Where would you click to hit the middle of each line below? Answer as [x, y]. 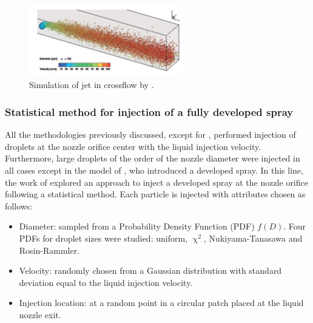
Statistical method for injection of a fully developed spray [149, 111]
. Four [295, 226]
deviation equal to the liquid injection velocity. [106, 282]
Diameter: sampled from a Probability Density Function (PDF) [137, 226]
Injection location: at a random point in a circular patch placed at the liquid [161, 303]
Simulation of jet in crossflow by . [92, 85]
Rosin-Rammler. [49, 250]
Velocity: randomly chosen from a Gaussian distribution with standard [150, 270]
